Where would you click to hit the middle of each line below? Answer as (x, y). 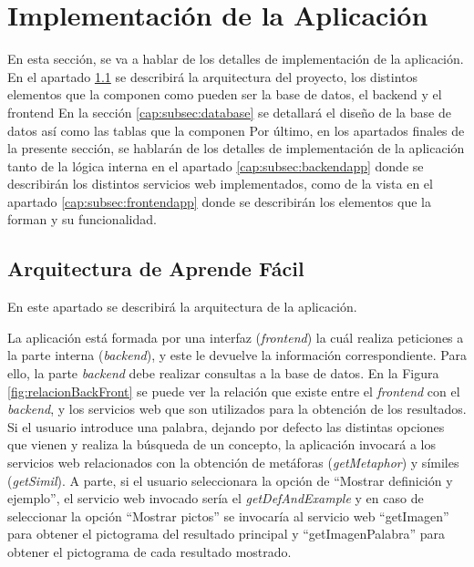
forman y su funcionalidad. (82, 219)
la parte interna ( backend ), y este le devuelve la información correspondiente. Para (237, 355)
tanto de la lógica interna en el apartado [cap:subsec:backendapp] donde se (216, 165)
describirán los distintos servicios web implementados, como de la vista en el (220, 184)
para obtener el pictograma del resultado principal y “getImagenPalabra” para (227, 534)
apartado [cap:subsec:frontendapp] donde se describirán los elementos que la (219, 201)
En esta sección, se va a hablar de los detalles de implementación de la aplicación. (236, 59)
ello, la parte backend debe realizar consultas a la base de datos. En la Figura (223, 373)
